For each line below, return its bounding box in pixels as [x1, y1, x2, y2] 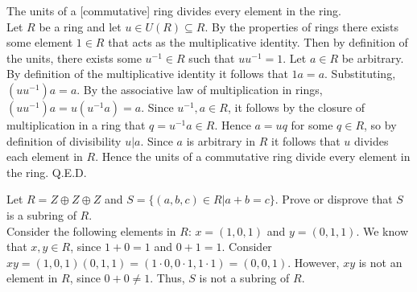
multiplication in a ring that [6, 116, 146, 133]
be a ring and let [39, 18, 122, 35]
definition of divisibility [6, 132, 122, 149]
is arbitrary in [186, 132, 256, 149]
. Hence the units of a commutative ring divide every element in [95, 148, 411, 165]
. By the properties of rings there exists [204, 18, 399, 35]
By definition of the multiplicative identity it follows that [6, 65, 288, 82]
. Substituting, [324, 65, 396, 82]
